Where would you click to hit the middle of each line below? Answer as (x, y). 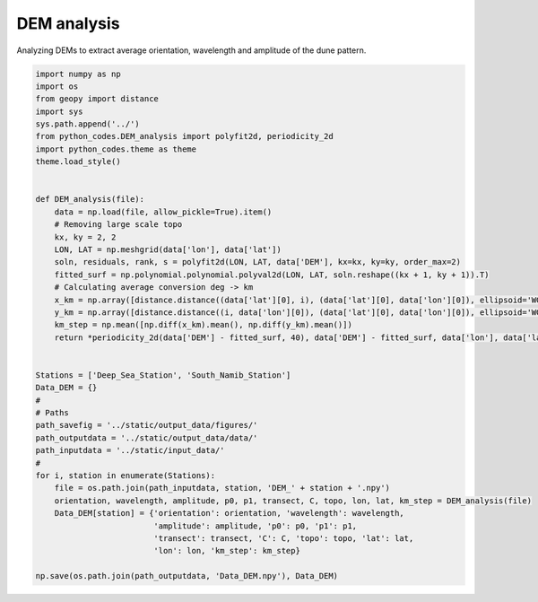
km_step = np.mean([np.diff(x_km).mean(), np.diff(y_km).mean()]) (204, 325)
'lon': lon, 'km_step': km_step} (227, 551)
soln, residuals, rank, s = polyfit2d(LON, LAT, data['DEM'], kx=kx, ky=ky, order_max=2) (258, 262)
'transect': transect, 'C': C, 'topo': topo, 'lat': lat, (284, 538)
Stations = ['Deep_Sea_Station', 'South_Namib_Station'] (163, 375)
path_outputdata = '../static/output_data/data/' (147, 438)
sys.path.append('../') (88, 124)
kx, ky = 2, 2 (85, 237)
